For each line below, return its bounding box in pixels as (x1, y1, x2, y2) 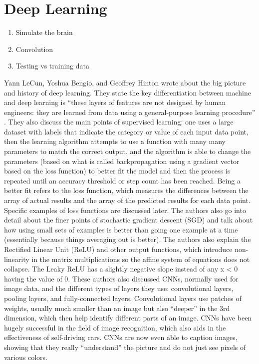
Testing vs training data (15, 60, 90, 71)
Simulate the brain (15, 27, 73, 37)
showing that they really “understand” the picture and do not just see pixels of (4, 341, 246, 352)
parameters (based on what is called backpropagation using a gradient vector (4, 155, 240, 166)
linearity (4, 253, 29, 264)
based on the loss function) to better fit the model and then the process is (4, 165, 231, 176)
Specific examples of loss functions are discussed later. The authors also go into (4, 204, 246, 215)
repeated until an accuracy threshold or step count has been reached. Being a (4, 175, 241, 185)
